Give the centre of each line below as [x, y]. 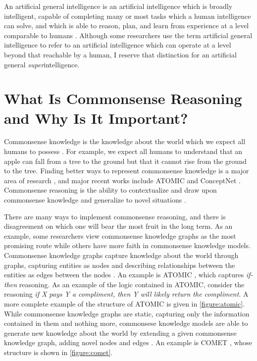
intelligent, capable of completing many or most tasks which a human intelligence [128, 16]
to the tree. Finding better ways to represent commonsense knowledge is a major [127, 171]
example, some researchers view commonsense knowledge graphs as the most [120, 235]
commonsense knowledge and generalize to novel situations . [95, 200]
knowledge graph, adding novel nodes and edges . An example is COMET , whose [128, 342]
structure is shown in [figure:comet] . [58, 352]
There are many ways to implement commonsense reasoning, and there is [115, 216]
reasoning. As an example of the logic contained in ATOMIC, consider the [132, 284]
